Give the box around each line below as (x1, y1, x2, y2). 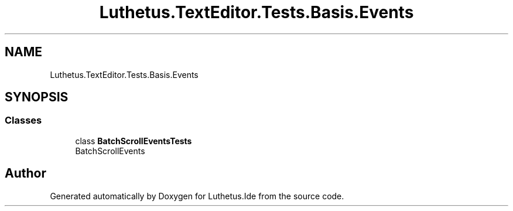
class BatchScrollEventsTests (75, 135, 192, 146)
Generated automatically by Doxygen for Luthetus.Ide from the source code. (50, 190, 344, 201)
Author (5, 166, 46, 181)
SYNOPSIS (5, 90, 69, 105)
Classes (5, 114, 42, 127)
